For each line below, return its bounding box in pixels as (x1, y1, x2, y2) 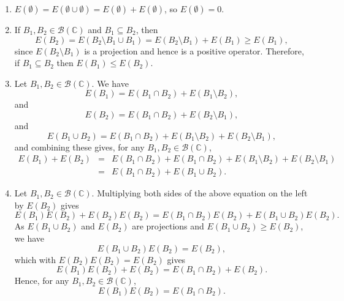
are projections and (132, 220, 204, 232)
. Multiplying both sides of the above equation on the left (91, 187, 308, 199)
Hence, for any (14, 274, 69, 287)
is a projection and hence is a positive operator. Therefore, (84, 44, 304, 57)
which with (14, 253, 56, 266)
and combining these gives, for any (14, 140, 145, 153)
